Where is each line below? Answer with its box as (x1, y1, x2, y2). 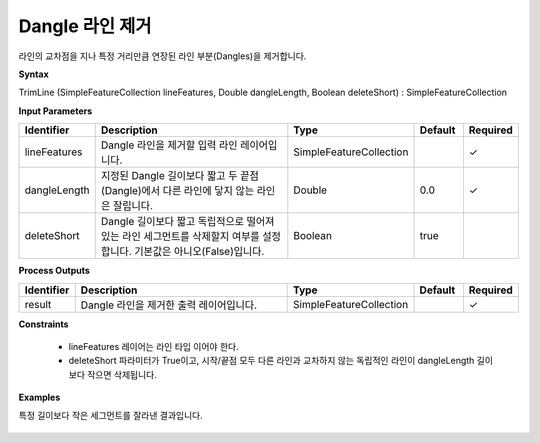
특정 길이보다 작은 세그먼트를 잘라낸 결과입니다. (18, 410, 204, 422)
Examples (18, 391, 61, 404)
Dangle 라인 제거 (18, 15, 152, 37)
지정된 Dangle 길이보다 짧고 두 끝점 (100, 169, 259, 183)
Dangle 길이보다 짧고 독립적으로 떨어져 (100, 215, 275, 229)
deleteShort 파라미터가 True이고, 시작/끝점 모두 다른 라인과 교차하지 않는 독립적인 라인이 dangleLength (68, 355, 475, 367)
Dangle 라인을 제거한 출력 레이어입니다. (80, 298, 258, 312)
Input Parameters (18, 105, 93, 117)
